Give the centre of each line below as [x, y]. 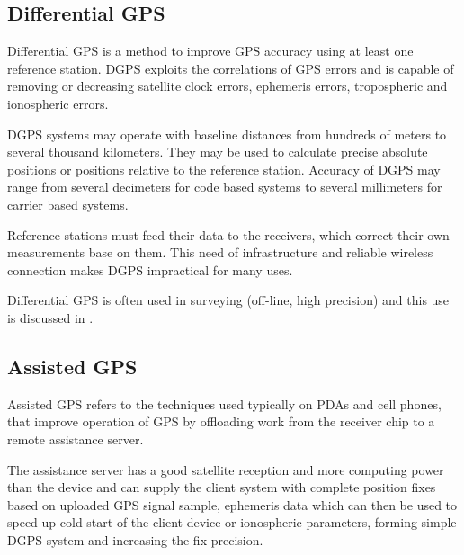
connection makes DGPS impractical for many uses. [150, 269]
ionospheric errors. [58, 103]
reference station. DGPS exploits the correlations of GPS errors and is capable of [231, 68]
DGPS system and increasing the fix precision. [135, 539]
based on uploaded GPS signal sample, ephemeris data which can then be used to [232, 504]
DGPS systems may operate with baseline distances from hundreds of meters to [227, 134]
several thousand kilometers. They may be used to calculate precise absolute [218, 152]
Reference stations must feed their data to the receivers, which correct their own [228, 234]
